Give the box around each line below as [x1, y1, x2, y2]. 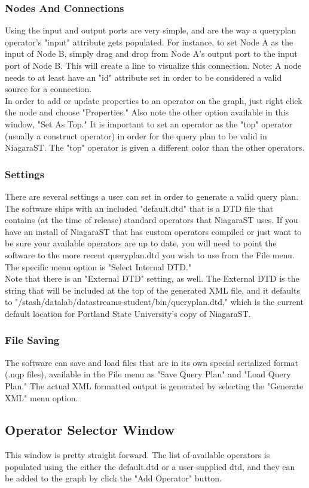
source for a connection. [5, 83, 92, 95]
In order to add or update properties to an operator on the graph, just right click [5, 94, 302, 106]
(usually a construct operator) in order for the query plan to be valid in [5, 129, 267, 142]
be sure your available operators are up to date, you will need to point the [5, 237, 277, 249]
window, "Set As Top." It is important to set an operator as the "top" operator [5, 117, 293, 130]
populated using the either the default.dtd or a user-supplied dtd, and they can [5, 460, 295, 472]
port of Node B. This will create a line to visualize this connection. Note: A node [5, 59, 302, 71]
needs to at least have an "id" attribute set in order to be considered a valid [5, 71, 282, 83]
